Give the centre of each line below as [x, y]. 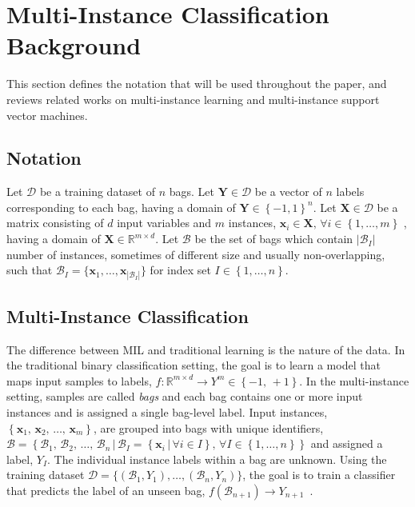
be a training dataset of [97, 192]
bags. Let [192, 192]
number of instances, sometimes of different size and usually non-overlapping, [196, 254]
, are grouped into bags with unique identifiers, [208, 427]
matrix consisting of [55, 223]
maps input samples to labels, [79, 380]
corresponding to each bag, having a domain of [121, 207]
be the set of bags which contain [274, 239]
